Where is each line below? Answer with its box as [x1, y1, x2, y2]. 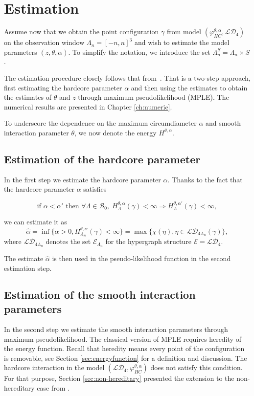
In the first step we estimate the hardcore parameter [4, 174, 161, 184]
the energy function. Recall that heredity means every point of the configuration [4, 343, 245, 353]
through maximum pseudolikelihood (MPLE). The [78, 92, 229, 102]
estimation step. [4, 263, 52, 273]
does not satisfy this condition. [150, 362, 243, 373]
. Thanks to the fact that [167, 174, 243, 184]
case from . [37, 382, 69, 393]
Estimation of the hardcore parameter [4, 151, 201, 166]
